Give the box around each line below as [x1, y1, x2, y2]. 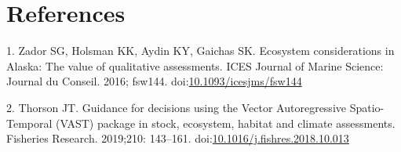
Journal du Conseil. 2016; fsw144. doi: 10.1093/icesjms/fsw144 [6, 73, 302, 89]
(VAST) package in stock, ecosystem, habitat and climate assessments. [56, 114, 396, 131]
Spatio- [349, 99, 385, 115]
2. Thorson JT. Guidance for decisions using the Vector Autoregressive [6, 99, 346, 115]
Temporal [6, 114, 53, 131]
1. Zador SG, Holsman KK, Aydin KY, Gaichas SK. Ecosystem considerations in [6, 42, 395, 59]
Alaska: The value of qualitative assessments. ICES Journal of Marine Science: [6, 57, 384, 74]
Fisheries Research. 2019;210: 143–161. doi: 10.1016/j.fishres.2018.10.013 [6, 130, 349, 147]
